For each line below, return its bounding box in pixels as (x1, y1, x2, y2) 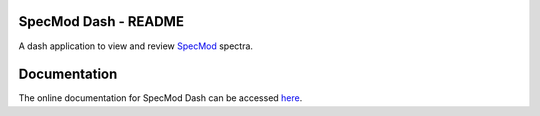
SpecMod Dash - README (18, 13, 185, 30)
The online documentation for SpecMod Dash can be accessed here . (18, 92, 303, 104)
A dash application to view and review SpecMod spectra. (18, 40, 254, 52)
